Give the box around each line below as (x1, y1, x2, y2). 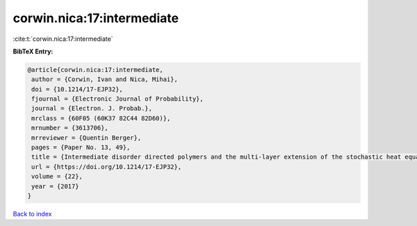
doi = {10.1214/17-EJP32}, (31, 85, 123, 93)
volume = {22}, (31, 173, 83, 180)
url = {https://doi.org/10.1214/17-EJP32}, (31, 163, 182, 171)
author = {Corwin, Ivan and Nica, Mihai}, (31, 76, 179, 83)
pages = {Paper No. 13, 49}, (31, 144, 131, 152)
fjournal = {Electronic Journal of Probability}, (31, 95, 204, 103)
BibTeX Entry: (13, 47, 54, 55)
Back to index (13, 209, 52, 218)
